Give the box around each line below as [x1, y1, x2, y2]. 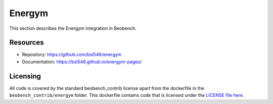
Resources [9, 38, 44, 47]
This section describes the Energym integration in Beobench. [9, 25, 136, 31]
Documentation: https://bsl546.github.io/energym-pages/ [22, 59, 142, 65]
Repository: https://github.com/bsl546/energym [22, 51, 122, 58]
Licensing [9, 72, 41, 80]
